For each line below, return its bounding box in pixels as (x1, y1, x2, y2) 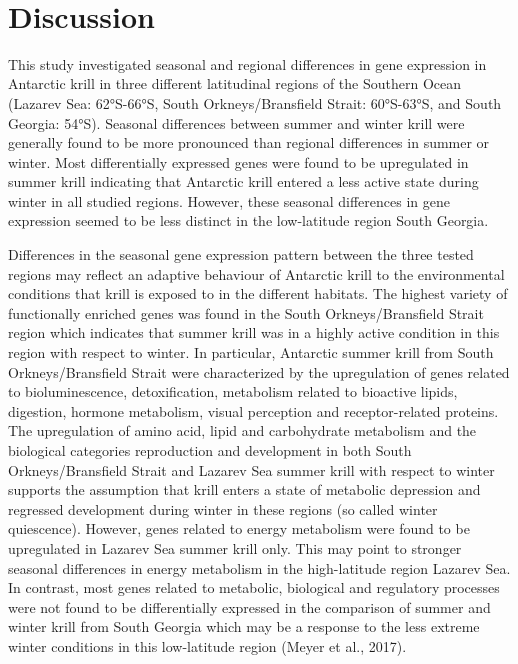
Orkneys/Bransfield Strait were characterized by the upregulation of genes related (8, 361, 510, 382)
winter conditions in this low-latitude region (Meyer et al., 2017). (8, 635, 407, 656)
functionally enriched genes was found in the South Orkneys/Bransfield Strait (8, 302, 484, 323)
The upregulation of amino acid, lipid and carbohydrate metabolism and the (8, 420, 477, 441)
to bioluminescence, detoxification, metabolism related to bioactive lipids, (8, 381, 458, 402)
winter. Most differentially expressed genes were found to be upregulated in (8, 151, 469, 172)
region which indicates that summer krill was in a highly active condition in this (8, 322, 500, 343)
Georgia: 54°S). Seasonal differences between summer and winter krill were (8, 112, 465, 133)
